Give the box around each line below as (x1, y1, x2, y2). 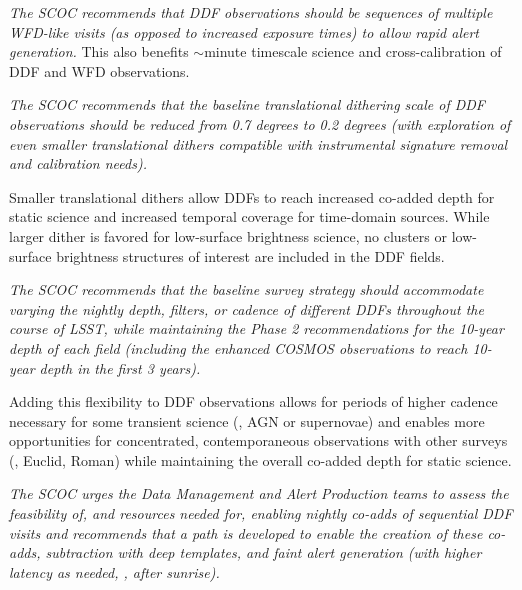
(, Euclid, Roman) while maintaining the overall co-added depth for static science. (9, 449, 512, 470)
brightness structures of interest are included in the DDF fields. (56, 245, 445, 266)
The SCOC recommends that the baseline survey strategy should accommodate (9, 279, 484, 300)
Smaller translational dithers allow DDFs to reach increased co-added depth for (9, 186, 495, 207)
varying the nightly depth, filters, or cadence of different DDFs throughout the (9, 298, 484, 319)
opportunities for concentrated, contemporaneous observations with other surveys (9, 430, 508, 451)
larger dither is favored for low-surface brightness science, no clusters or (9, 225, 447, 246)
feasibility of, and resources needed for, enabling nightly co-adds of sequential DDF (9, 503, 513, 524)
